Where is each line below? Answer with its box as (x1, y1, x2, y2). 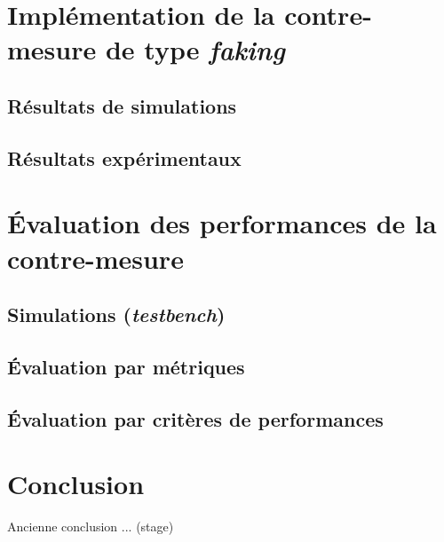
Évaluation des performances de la (7, 205, 437, 241)
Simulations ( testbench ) (7, 301, 226, 328)
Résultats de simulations (7, 91, 237, 119)
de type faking (105, 31, 285, 68)
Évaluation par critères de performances (7, 405, 384, 432)
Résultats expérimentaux (7, 144, 242, 171)
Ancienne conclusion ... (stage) (7, 517, 174, 536)
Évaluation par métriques (7, 352, 245, 380)
